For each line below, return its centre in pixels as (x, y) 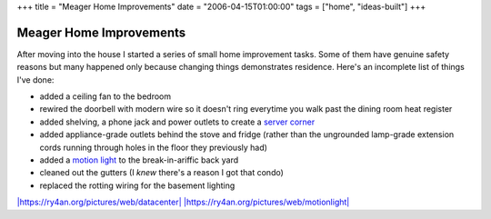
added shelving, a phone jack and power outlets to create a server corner (177, 122)
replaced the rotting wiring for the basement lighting (137, 185)
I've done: (35, 80)
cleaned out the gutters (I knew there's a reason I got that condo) (161, 173)
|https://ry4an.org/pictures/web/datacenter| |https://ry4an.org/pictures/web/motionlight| (183, 202)
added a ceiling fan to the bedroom (105, 96)
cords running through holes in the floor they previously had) (154, 147)
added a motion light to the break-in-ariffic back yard (139, 160)
